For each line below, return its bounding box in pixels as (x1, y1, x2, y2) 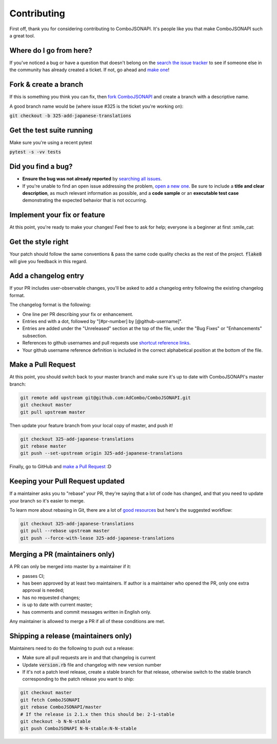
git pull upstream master (20, 409, 86, 415)
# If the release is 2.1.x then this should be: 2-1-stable (20, 711, 175, 717)
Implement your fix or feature (9, 211, 105, 219)
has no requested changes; (22, 594, 81, 600)
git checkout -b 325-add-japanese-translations (9, 113, 132, 118)
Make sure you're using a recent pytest (9, 139, 92, 146)
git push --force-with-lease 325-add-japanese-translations (20, 535, 175, 541)
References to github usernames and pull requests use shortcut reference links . (22, 340, 191, 346)
